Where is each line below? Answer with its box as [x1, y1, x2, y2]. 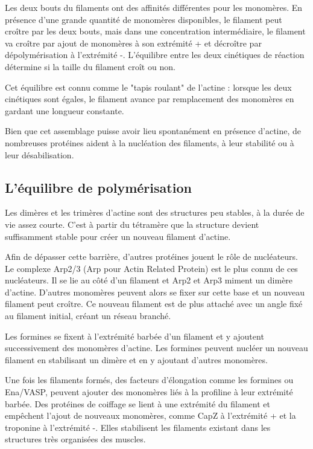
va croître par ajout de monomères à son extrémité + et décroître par [5, 36, 262, 49]
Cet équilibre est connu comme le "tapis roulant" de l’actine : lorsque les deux [5, 80, 292, 93]
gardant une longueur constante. [5, 104, 124, 117]
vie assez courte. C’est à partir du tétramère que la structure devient [5, 218, 259, 230]
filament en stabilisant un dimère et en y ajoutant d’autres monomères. [5, 353, 268, 366]
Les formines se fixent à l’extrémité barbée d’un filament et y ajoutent [5, 329, 264, 342]
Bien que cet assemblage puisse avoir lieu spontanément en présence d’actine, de [5, 124, 302, 137]
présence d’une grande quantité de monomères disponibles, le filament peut [5, 13, 282, 25]
